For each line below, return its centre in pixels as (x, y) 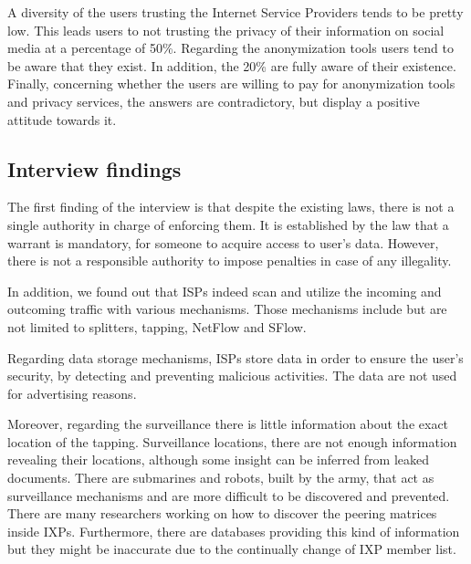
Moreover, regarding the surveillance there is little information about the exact (228, 424)
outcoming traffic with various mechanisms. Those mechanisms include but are (227, 309)
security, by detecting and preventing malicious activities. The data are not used (232, 376)
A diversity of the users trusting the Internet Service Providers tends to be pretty (235, 12)
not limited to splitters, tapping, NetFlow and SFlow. (157, 326)
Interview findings (94, 168)
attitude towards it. (62, 119)
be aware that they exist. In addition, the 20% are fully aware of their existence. (232, 65)
